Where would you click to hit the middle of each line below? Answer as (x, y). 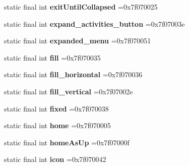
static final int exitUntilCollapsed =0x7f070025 (81, 7)
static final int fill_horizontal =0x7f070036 (73, 74)
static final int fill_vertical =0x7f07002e (69, 91)
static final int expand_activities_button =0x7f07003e (94, 23)
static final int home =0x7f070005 (57, 125)
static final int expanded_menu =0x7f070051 (78, 41)
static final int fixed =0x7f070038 (56, 108)
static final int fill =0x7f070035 (52, 57)
